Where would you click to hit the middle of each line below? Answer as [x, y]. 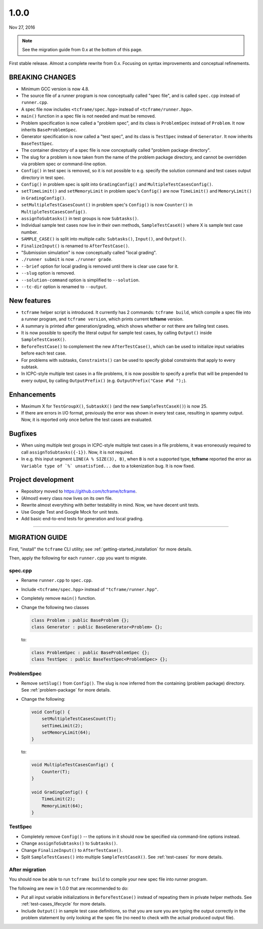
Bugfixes [23, 434]
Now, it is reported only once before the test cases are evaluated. [87, 420]
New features [30, 301]
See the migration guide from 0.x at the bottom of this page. [82, 50]
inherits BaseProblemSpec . [49, 130]
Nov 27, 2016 [22, 27]
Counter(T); [56, 771]
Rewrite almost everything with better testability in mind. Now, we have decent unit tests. [110, 505]
